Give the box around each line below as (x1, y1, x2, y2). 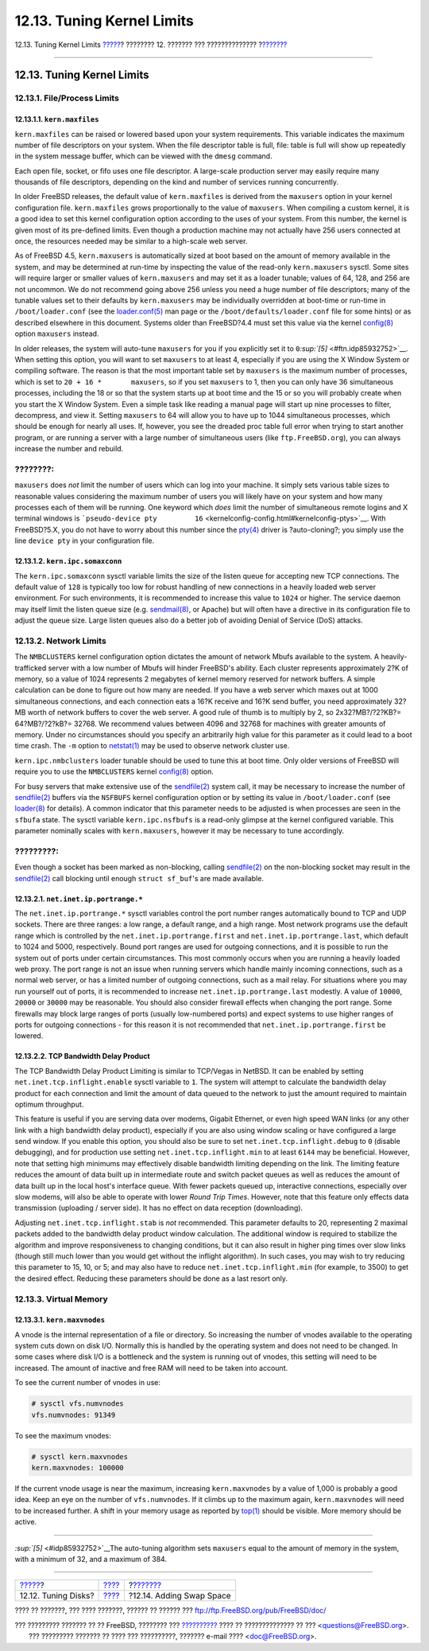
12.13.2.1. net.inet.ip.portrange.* (14, 894, 143, 904)
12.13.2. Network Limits (14, 635, 106, 646)
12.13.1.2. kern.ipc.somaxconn (14, 556, 122, 566)
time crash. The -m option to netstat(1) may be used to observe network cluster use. (14, 741, 290, 751)
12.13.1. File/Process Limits (14, 92, 119, 103)
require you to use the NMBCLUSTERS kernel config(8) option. (14, 767, 214, 776)
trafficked (14, 663, 47, 673)
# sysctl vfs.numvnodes (31, 1399, 125, 1408)
